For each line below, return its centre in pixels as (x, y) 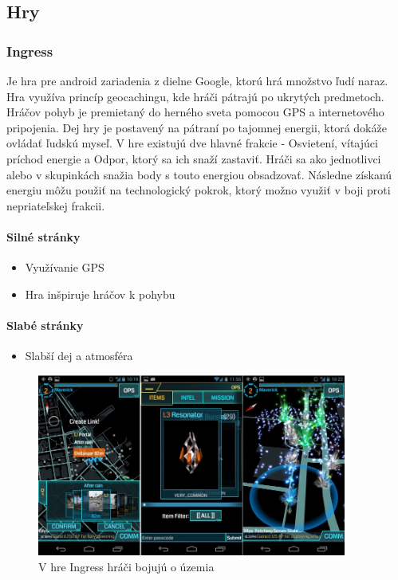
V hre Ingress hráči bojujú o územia (126, 567)
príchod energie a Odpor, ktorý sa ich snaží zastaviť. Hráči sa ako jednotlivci (194, 158)
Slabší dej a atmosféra (79, 356)
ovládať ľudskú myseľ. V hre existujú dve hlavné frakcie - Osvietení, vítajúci (192, 143)
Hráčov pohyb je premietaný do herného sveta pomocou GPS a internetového (195, 112)
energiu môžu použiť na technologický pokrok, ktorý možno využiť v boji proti (199, 190)
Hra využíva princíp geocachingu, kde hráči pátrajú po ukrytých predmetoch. (195, 96)
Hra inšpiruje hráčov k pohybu (100, 294)
